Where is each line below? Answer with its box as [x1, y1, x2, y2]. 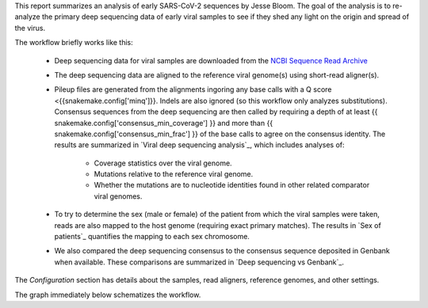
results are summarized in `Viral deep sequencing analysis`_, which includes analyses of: [54, 140, 345, 150]
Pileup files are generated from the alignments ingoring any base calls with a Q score [54, 85, 332, 94]
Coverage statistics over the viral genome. [94, 158, 233, 168]
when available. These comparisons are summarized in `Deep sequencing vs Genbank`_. [54, 257, 345, 267]
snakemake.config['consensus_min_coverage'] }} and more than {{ [54, 118, 273, 127]
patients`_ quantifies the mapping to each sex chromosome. [54, 232, 250, 241]
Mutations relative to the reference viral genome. [94, 169, 254, 179]
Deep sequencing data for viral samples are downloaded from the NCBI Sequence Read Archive [54, 55, 368, 65]
